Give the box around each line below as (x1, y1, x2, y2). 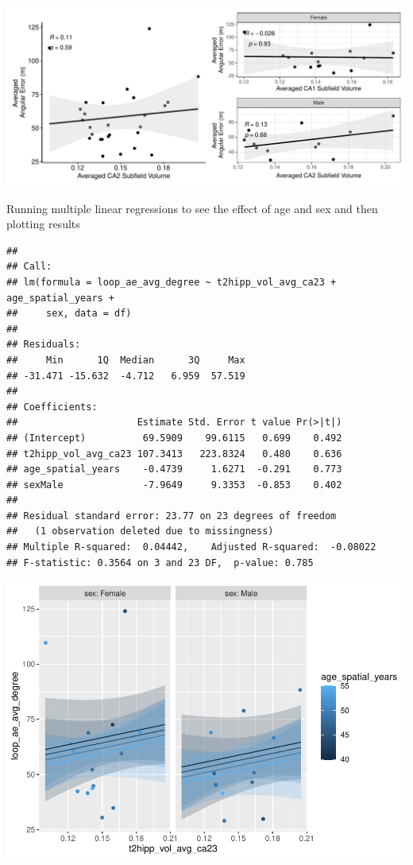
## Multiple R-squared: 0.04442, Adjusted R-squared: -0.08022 (6, 541, 376, 553)
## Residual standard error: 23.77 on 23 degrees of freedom (6, 510, 337, 522)
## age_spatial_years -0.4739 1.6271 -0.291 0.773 (6, 464, 342, 475)
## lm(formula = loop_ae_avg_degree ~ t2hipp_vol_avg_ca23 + (6, 276, 337, 288)
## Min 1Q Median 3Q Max (6, 354, 245, 366)
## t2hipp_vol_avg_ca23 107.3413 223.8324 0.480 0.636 (6, 448, 342, 460)
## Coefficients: (6, 401, 98, 413)
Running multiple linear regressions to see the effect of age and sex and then (6, 200, 378, 216)
